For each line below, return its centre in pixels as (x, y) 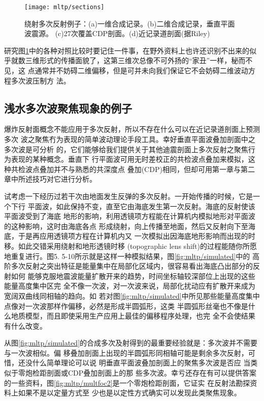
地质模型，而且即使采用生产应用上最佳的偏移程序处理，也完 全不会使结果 (133, 316)
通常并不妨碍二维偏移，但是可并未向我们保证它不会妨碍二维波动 (141, 70)
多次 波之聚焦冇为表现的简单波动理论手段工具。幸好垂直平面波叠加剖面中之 (130, 139)
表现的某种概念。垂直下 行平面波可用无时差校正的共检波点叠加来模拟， (129, 159)
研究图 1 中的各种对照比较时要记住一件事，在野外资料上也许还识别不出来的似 (130, 50)
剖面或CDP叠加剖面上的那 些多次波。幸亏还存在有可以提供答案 (151, 373)
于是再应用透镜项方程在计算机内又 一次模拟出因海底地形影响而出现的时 (137, 236)
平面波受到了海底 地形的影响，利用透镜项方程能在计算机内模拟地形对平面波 (130, 216)
